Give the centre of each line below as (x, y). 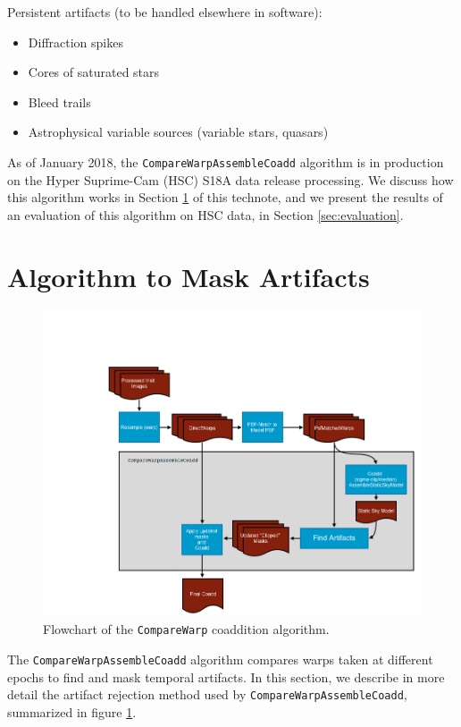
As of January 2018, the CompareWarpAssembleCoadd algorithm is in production (226, 161)
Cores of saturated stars (94, 72)
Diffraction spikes (75, 42)
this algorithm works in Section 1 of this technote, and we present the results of (225, 197)
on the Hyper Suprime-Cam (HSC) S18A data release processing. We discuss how (230, 179)
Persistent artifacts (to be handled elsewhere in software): (165, 12)
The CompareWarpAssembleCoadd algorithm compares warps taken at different (220, 659)
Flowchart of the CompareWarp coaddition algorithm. (186, 629)
